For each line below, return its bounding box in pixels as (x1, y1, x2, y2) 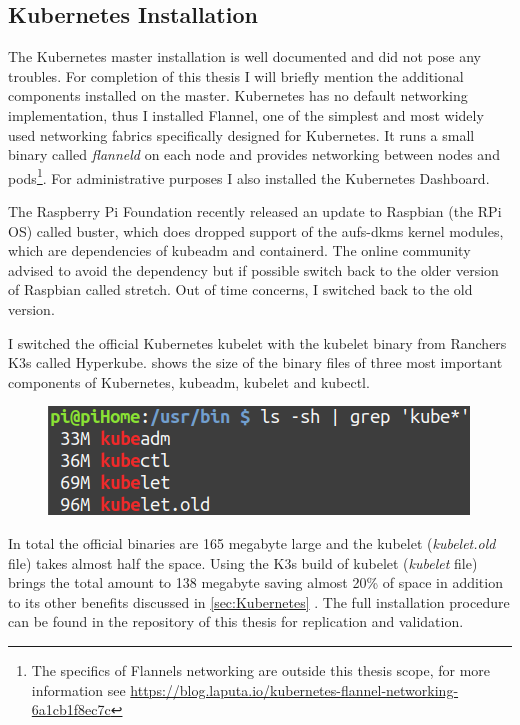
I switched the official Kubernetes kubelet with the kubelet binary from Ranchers (8, 332, 507, 353)
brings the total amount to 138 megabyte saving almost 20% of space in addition (8, 572, 503, 593)
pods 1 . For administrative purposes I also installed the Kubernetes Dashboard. (8, 164, 490, 188)
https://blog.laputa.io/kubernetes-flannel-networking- (130, 679, 459, 700)
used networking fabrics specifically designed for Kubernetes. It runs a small (8, 124, 475, 145)
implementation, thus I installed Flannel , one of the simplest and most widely (8, 104, 484, 125)
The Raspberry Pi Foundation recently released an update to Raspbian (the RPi (8, 201, 502, 222)
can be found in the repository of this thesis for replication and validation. (8, 611, 464, 632)
